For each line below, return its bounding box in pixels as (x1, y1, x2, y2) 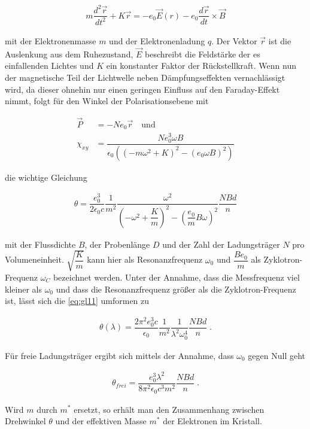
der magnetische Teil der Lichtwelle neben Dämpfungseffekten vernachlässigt (5, 71, 285, 83)
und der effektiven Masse (55, 415, 147, 427)
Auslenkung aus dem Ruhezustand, (5, 47, 133, 60)
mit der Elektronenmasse (5, 34, 96, 47)
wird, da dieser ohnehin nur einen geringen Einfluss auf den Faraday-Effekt (5, 83, 280, 95)
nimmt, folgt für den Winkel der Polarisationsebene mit (5, 95, 209, 107)
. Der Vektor (211, 34, 257, 47)
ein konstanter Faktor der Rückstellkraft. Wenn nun (106, 59, 296, 72)
